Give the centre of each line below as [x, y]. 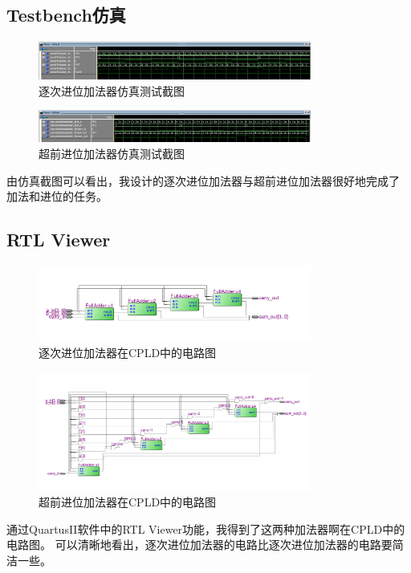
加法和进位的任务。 [57, 196]
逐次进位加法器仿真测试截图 [112, 90]
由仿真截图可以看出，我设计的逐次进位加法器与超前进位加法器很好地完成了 [203, 180]
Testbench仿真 [66, 15]
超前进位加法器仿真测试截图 [112, 154]
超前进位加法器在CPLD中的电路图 [128, 502]
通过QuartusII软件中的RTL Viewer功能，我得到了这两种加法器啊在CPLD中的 [206, 528]
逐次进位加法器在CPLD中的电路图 [128, 353]
